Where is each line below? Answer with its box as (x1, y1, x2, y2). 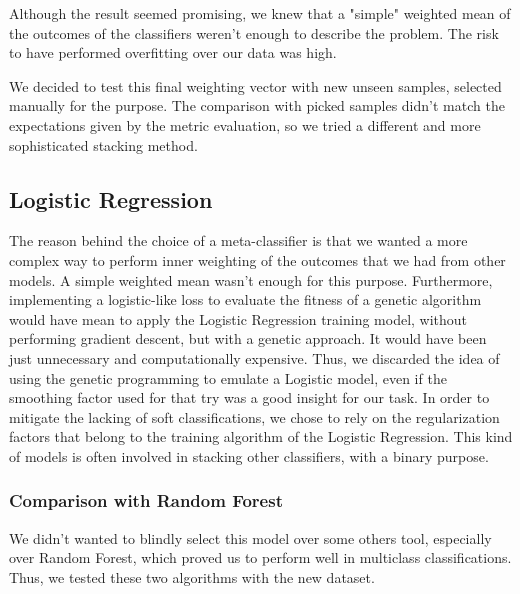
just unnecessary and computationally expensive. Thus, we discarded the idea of (9, 347, 500, 368)
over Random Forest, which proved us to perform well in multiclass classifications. (9, 547, 512, 568)
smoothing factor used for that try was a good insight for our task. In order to (9, 387, 490, 408)
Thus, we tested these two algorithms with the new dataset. (9, 566, 375, 587)
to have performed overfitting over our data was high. (9, 42, 337, 63)
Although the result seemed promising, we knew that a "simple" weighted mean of (9, 3, 511, 23)
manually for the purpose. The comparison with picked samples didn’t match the (9, 95, 505, 116)
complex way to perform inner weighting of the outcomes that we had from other (9, 249, 506, 270)
